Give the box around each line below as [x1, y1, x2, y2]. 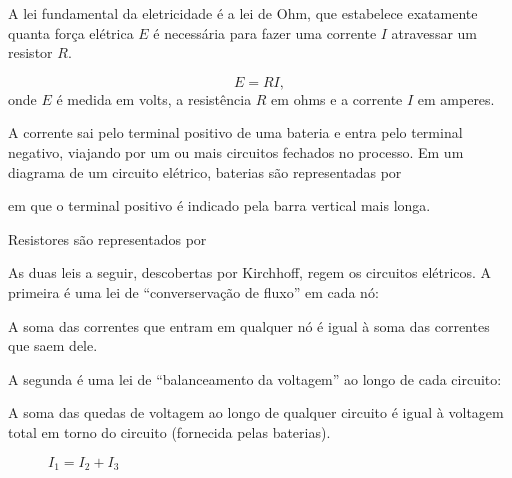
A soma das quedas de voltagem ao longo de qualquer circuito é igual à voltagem [8, 402, 504, 423]
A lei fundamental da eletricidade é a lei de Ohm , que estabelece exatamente [8, 3, 478, 23]
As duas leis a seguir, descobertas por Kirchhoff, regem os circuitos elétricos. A [8, 262, 492, 283]
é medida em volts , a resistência [56, 88, 252, 109]
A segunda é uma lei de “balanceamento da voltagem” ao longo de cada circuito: [8, 368, 502, 389]
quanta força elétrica [8, 22, 134, 43]
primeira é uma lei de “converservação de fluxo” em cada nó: [8, 281, 379, 302]
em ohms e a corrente [271, 88, 403, 109]
